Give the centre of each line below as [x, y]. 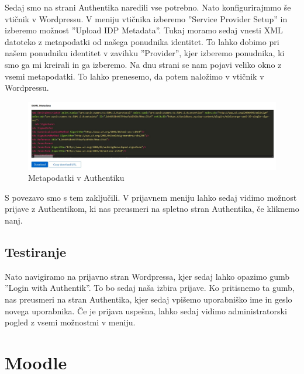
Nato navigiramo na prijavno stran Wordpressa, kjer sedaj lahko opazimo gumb [147, 276]
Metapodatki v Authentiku [76, 178]
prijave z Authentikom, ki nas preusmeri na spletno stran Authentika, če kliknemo [152, 209]
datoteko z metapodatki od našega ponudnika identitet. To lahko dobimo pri [142, 41]
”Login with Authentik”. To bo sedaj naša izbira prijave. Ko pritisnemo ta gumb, [150, 288]
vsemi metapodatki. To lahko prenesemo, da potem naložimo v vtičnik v [134, 76]
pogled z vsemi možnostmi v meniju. [70, 322]
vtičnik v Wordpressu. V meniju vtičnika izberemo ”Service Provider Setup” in [146, 18]
